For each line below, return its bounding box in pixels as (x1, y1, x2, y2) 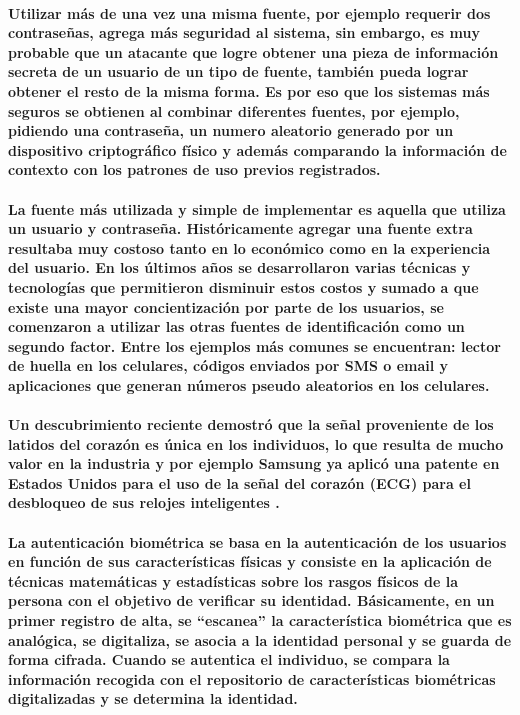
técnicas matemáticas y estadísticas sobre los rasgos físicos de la (8, 570, 459, 591)
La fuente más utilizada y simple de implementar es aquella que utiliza (8, 198, 506, 219)
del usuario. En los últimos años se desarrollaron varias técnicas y (8, 257, 471, 278)
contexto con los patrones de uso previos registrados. (8, 159, 381, 180)
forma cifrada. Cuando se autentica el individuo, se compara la (8, 649, 450, 670)
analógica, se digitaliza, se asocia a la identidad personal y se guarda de (8, 629, 512, 650)
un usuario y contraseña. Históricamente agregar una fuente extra (8, 218, 473, 239)
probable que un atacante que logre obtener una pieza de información (8, 41, 499, 62)
